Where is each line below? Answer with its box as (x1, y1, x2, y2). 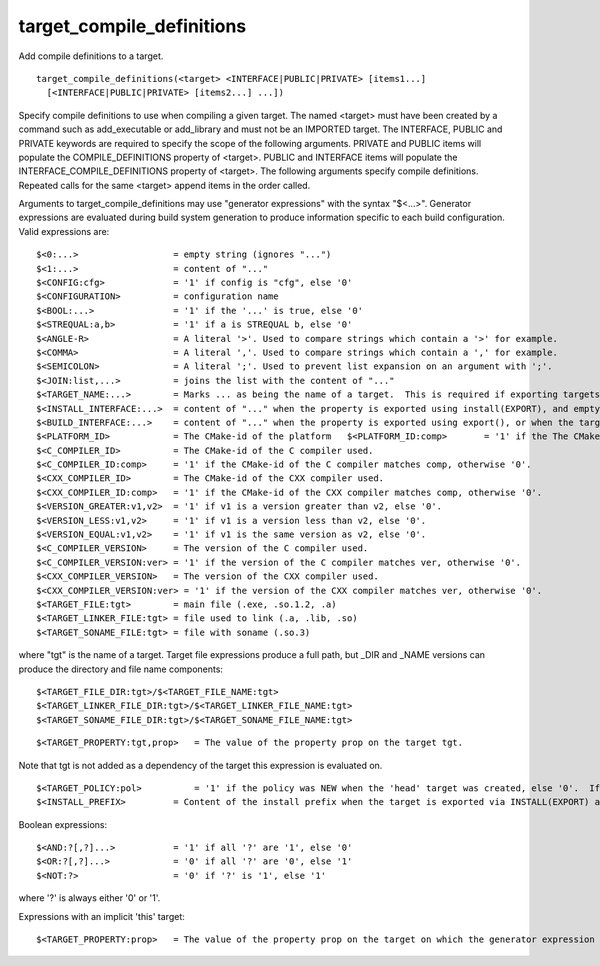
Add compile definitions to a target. (18, 50, 164, 62)
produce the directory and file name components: (18, 663, 224, 675)
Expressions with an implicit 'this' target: (18, 910, 185, 922)
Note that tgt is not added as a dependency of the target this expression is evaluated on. (18, 759, 383, 771)
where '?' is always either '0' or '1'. (18, 892, 161, 904)
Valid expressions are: (18, 225, 110, 237)
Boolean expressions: (18, 818, 108, 830)
